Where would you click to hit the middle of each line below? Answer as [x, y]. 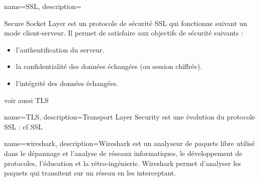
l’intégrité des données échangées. [67, 83]
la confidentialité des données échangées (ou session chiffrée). [109, 66]
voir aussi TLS [27, 100]
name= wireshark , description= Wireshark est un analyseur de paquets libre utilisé [129, 143]
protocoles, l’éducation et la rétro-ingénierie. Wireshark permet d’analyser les [123, 163]
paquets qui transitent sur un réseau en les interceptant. [90, 173]
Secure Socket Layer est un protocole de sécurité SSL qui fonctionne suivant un [126, 23]
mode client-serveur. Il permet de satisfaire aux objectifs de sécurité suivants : [124, 33]
